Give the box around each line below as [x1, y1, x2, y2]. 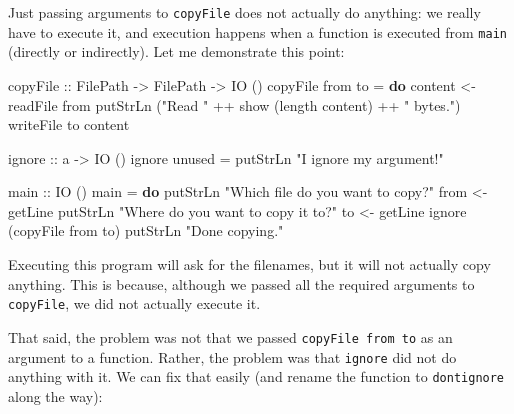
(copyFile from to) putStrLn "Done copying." [8, 220, 284, 241]
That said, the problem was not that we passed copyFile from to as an [8, 326, 453, 347]
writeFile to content [8, 114, 130, 135]
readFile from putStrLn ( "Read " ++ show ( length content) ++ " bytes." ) [8, 94, 461, 115]
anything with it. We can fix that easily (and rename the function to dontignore [8, 366, 505, 387]
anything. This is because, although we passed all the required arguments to [8, 273, 475, 294]
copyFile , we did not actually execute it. [8, 293, 261, 314]
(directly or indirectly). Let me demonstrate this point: [8, 41, 345, 62]
